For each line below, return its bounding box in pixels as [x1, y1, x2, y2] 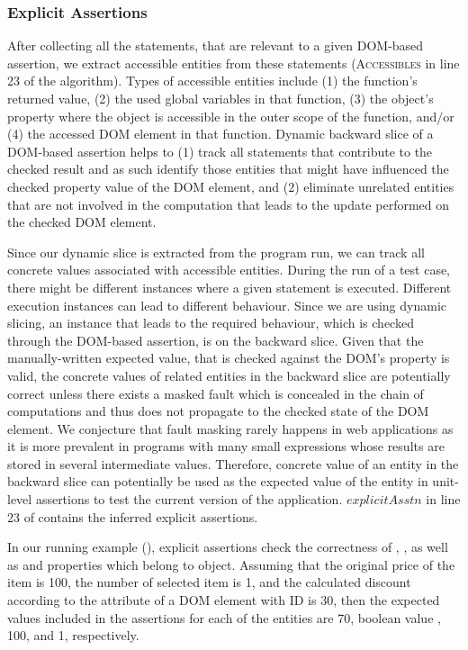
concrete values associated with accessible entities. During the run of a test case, [7, 260, 451, 279]
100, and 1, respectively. [7, 626, 139, 645]
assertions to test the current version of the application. [35, 490, 343, 509]
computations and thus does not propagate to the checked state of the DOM [7, 402, 429, 420]
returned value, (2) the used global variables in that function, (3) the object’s [7, 89, 434, 107]
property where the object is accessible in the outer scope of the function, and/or [7, 106, 454, 125]
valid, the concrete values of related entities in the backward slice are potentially [7, 366, 451, 384]
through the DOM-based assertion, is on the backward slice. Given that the [7, 330, 424, 349]
